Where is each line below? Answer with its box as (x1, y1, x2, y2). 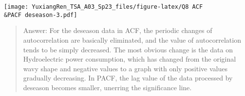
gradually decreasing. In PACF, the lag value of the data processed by (23, 73, 233, 83)
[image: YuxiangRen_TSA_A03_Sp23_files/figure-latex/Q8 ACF (4, 3, 203, 10)
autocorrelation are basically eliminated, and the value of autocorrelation (23, 34, 241, 45)
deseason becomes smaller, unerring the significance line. (23, 82, 192, 92)
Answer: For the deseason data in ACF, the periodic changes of (23, 25, 212, 35)
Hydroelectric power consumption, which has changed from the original (23, 54, 236, 64)
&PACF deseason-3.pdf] (4, 11, 77, 18)
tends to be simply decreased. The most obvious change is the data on (23, 44, 233, 54)
